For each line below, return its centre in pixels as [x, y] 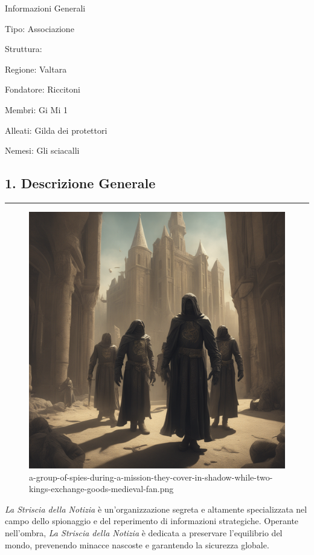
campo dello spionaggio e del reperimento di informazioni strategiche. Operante [152, 521]
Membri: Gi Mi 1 [36, 109]
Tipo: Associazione [40, 28]
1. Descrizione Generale [80, 183]
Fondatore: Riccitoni [43, 89]
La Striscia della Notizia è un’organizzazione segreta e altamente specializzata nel [156, 509]
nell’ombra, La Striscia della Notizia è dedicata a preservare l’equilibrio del [144, 532]
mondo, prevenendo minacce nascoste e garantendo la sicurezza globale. [137, 544]
